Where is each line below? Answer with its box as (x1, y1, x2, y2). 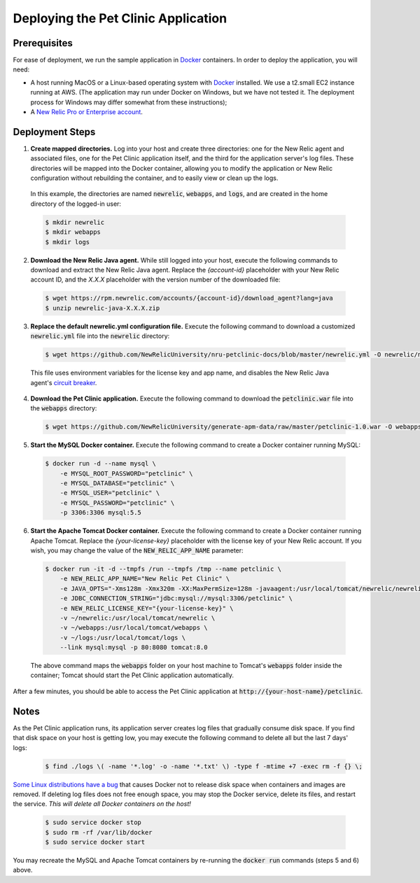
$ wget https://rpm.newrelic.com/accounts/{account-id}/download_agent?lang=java (45, 294, 334, 303)
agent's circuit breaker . (30, 378, 97, 387)
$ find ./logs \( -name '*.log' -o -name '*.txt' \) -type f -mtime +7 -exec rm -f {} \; (45, 762, 363, 770)
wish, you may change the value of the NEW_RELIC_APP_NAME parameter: (30, 546, 244, 555)
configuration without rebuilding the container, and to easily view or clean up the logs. (30, 174, 279, 182)
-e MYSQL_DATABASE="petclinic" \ (59, 480, 175, 487)
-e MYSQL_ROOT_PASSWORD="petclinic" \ (59, 469, 193, 478)
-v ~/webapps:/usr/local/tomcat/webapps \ (59, 624, 208, 632)
